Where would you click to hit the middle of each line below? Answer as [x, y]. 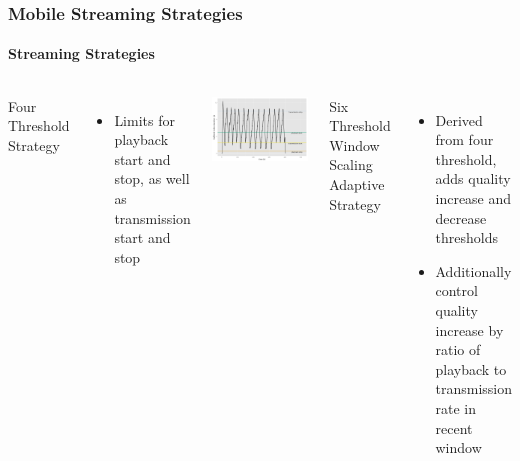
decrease [461, 217]
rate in [455, 407]
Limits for [144, 119]
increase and [473, 198]
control [456, 290]
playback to [471, 368]
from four [464, 139]
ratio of [458, 349]
